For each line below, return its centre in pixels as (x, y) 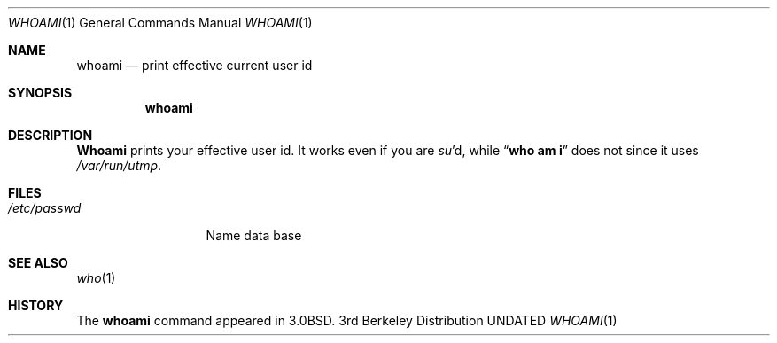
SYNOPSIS (40, 93)
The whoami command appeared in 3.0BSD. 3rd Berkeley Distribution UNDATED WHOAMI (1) (347, 320)
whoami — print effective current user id (194, 65)
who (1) (96, 278)
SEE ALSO (38, 263)
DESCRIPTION (51, 135)
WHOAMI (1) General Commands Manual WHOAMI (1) (160, 23)
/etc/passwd (45, 208)
